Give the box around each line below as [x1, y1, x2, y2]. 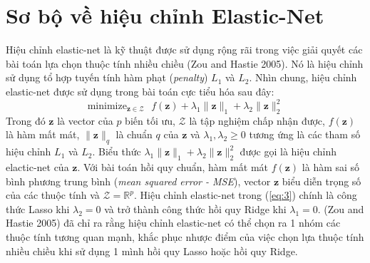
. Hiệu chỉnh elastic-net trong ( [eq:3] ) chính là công [134, 187, 357, 202]
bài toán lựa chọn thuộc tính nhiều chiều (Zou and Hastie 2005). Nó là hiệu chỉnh [6, 56, 364, 71]
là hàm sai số [302, 159, 360, 174]
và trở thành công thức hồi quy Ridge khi [104, 201, 287, 216]
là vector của [57, 113, 113, 128]
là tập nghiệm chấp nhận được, [189, 113, 325, 128]
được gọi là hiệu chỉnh [240, 144, 336, 159]
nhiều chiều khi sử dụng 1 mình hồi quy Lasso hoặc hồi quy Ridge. [6, 243, 298, 258]
